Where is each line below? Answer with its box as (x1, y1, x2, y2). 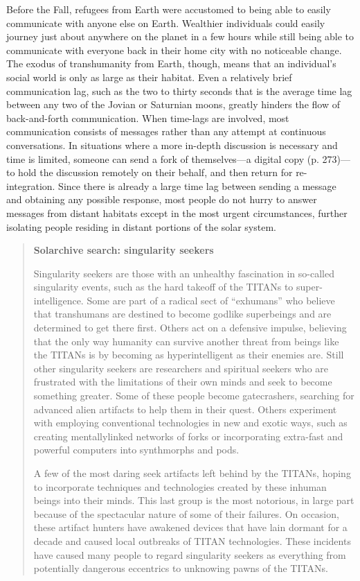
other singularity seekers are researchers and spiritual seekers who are (33, 361, 329, 375)
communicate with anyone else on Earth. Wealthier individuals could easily (6, 15, 325, 30)
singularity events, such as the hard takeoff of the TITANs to (33, 279, 294, 294)
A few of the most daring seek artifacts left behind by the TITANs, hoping (33, 466, 351, 480)
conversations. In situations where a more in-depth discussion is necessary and (6, 137, 338, 152)
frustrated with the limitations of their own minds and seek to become (33, 374, 332, 389)
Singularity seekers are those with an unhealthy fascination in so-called (33, 266, 334, 280)
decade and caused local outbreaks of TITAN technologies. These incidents (33, 533, 351, 548)
